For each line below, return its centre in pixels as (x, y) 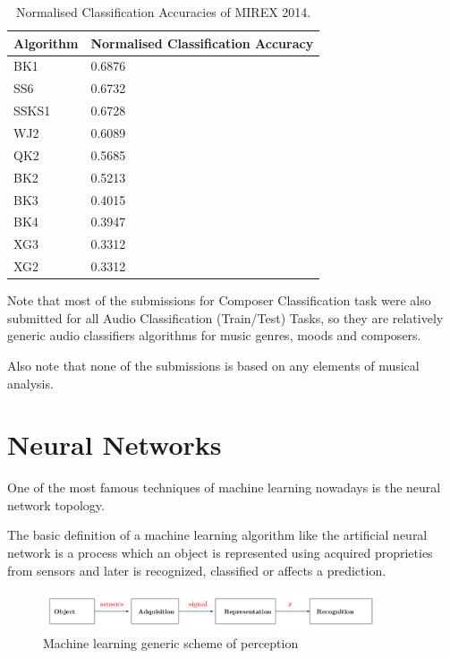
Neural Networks (115, 444)
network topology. (56, 504)
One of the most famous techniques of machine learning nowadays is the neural (224, 487)
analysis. (30, 383)
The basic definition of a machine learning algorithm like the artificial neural (217, 535)
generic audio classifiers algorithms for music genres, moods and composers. (214, 335)
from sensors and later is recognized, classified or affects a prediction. (197, 570)
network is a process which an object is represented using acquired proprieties (220, 552)
